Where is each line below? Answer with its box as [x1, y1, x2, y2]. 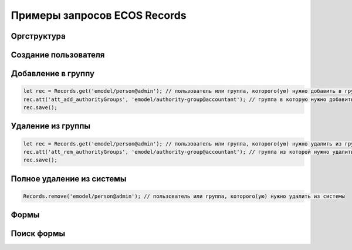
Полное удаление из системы [11, 174, 127, 184]
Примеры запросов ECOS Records [11, 9, 187, 22]
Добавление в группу [11, 69, 95, 79]
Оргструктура [11, 31, 66, 41]
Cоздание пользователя [11, 50, 105, 60]
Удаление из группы [11, 121, 91, 131]
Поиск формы [11, 229, 66, 239]
